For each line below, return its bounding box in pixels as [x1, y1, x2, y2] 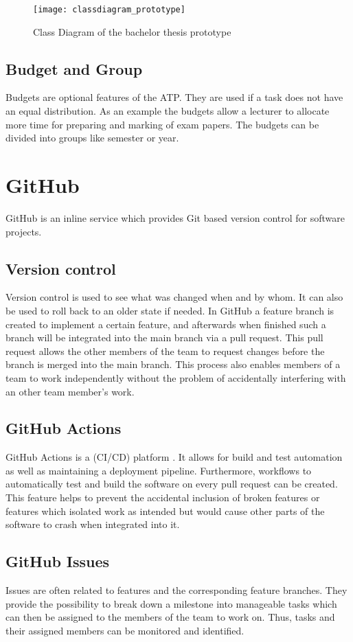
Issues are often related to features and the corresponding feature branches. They [5, 583, 348, 597]
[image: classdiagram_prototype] [33, 5, 185, 14]
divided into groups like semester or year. [5, 130, 179, 145]
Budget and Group [5, 58, 143, 79]
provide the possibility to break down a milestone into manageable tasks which [5, 596, 337, 610]
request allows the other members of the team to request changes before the [5, 343, 325, 358]
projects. [5, 224, 42, 238]
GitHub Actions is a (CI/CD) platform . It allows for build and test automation [5, 450, 343, 464]
